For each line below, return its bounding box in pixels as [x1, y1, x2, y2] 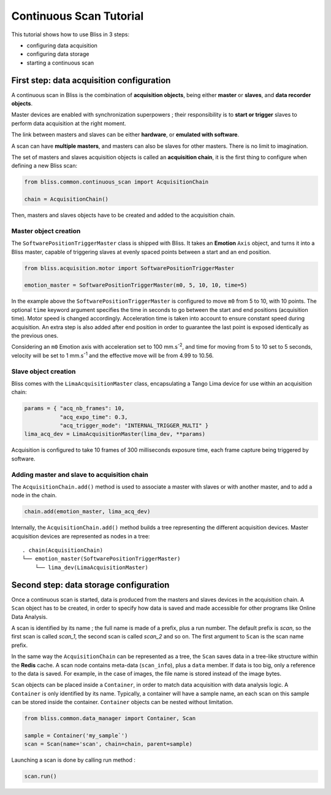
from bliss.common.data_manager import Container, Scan [24, 715, 196, 722]
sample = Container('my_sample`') [24, 732, 128, 739]
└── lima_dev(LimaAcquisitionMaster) [34, 564, 148, 571]
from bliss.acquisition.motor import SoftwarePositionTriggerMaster [24, 265, 235, 271]
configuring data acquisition [26, 42, 98, 49]
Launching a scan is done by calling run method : [11, 756, 136, 764]
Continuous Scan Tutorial [11, 9, 144, 23]
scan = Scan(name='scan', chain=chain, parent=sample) [24, 740, 192, 748]
